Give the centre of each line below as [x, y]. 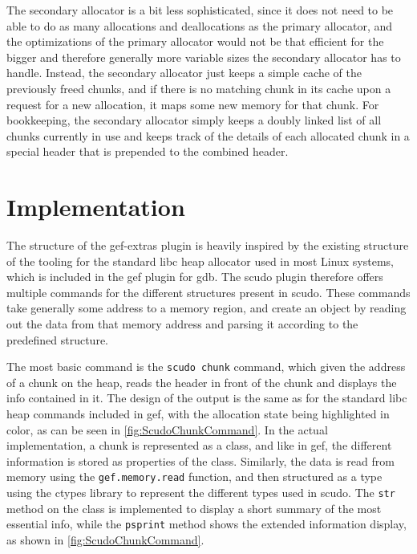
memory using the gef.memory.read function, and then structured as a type [194, 477]
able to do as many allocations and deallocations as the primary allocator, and [200, 25]
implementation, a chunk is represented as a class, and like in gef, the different [199, 445]
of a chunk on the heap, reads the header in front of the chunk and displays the [202, 382]
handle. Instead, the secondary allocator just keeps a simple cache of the [184, 73]
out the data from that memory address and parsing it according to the [182, 324]
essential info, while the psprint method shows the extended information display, [206, 524]
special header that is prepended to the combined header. [148, 151]
